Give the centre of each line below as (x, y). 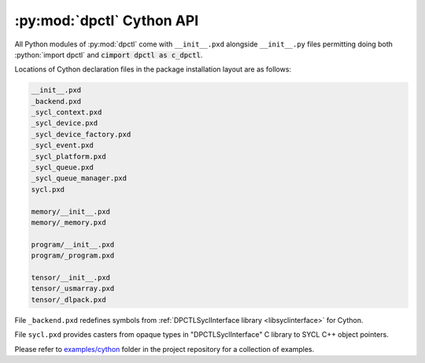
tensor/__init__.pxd (70, 277)
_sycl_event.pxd (63, 145)
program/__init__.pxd (73, 244)
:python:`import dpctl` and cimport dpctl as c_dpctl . (109, 54)
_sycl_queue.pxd (63, 168)
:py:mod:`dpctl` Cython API (107, 20)
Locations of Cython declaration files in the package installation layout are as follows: (153, 69)
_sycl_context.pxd (67, 113)
